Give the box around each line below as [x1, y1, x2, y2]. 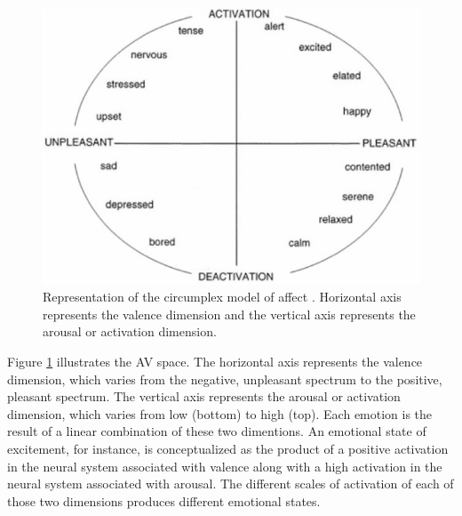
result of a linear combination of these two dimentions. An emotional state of [7, 422, 426, 440]
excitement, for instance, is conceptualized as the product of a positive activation [7, 439, 449, 457]
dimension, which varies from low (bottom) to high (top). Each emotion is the [7, 404, 433, 423]
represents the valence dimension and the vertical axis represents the [43, 304, 416, 323]
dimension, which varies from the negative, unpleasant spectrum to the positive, [7, 369, 442, 388]
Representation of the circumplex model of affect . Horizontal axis [43, 287, 402, 306]
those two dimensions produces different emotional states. [7, 491, 321, 510]
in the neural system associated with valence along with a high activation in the [7, 456, 442, 475]
